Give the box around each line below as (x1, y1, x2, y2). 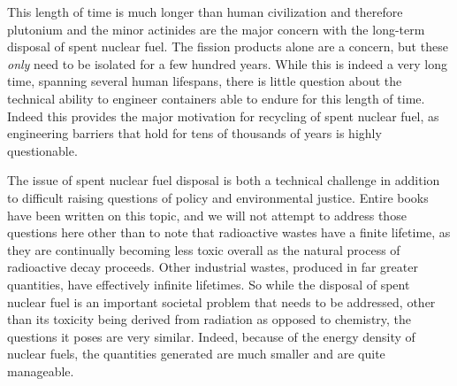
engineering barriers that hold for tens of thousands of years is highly (7, 124, 382, 143)
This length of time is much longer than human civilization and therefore (7, 3, 403, 20)
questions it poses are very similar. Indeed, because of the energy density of (7, 327, 415, 345)
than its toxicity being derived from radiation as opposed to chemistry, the (7, 310, 412, 328)
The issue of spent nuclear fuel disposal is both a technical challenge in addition (7, 171, 440, 189)
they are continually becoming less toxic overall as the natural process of (7, 240, 400, 259)
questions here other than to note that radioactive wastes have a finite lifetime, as (7, 223, 451, 242)
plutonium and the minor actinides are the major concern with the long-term (7, 19, 425, 38)
